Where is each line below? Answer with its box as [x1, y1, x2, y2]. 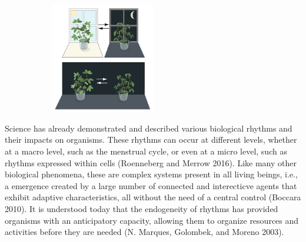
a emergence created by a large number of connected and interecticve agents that [5, 179, 297, 191]
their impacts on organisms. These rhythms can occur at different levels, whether [5, 133, 297, 146]
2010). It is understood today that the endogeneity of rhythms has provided [5, 203, 278, 215]
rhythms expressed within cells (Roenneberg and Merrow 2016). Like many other [5, 156, 297, 169]
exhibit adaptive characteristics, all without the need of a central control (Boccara [5, 191, 301, 203]
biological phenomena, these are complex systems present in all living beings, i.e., [5, 168, 298, 180]
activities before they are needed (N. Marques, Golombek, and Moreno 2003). [5, 226, 284, 238]
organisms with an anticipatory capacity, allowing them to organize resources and [5, 214, 299, 226]
